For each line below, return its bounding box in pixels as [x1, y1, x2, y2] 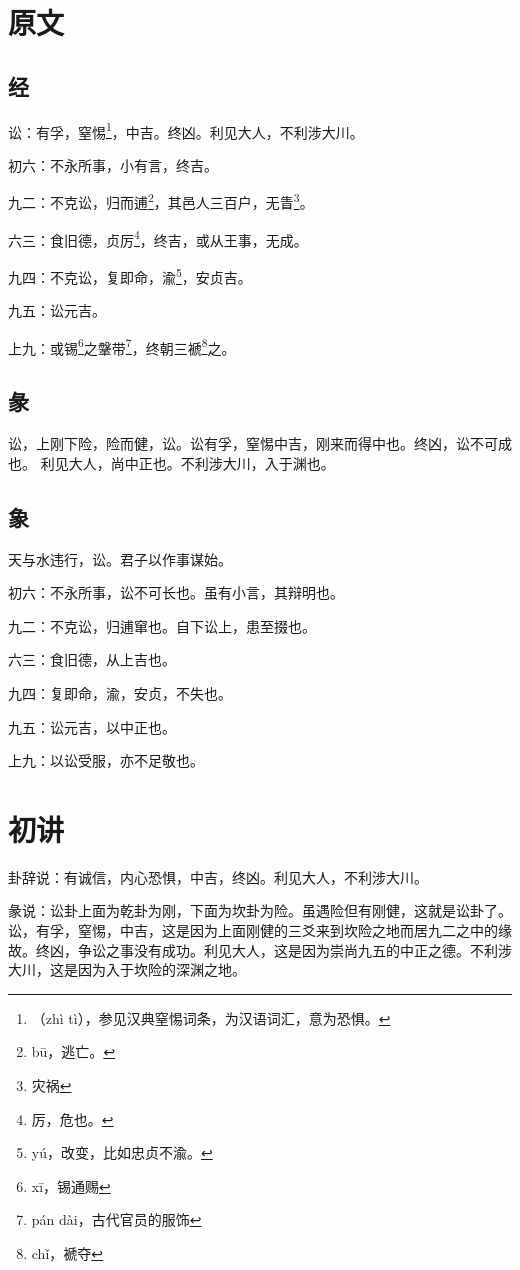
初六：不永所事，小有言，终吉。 [8, 154, 218, 175]
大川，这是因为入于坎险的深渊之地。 [8, 959, 246, 980]
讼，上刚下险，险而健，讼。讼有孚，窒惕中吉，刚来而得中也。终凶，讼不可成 [8, 433, 512, 454]
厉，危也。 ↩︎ [31, 1108, 114, 1129]
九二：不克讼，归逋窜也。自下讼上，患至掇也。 [8, 615, 316, 636]
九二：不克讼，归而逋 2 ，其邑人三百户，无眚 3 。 [8, 189, 314, 213]
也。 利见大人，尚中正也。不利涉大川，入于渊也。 [8, 452, 335, 473]
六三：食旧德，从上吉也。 [8, 649, 176, 670]
